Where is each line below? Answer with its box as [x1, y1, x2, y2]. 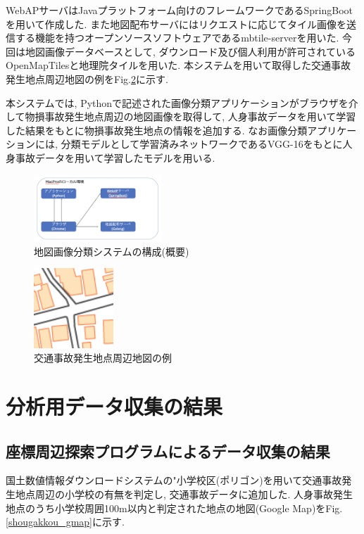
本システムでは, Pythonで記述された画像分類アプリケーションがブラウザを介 [6, 95, 358, 110]
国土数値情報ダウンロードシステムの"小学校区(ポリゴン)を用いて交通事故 [6, 473, 342, 488]
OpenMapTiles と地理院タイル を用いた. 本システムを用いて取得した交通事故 [6, 58, 351, 72]
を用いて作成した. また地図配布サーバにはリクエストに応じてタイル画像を [6, 16, 346, 31]
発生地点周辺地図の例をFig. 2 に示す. [6, 71, 168, 86]
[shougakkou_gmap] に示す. [6, 514, 125, 529]
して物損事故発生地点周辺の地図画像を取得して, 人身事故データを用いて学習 [6, 109, 356, 124]
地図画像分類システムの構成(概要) [34, 243, 189, 258]
